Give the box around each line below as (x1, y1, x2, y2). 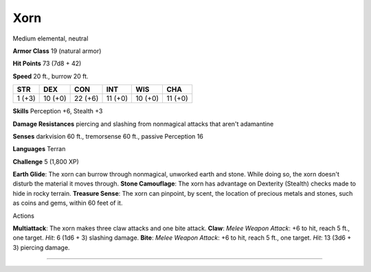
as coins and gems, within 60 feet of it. (12, 199, 123, 207)
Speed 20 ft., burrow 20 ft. (12, 72, 89, 80)
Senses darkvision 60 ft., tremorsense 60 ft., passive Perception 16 (12, 132, 204, 140)
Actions (12, 212, 34, 220)
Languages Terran (12, 145, 66, 153)
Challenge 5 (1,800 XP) (12, 157, 79, 166)
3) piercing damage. (12, 243, 70, 251)
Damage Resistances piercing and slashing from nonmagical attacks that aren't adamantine (12, 120, 274, 128)
